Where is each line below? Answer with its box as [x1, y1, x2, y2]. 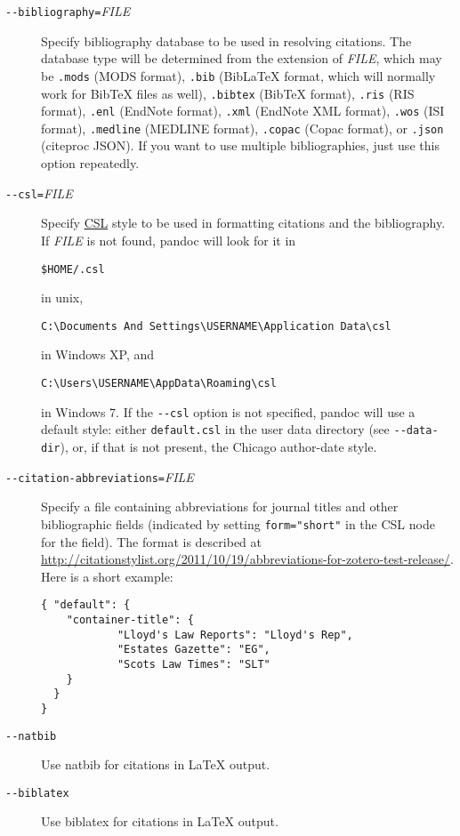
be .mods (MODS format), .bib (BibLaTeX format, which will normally [41, 66, 436, 84]
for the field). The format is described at [41, 532, 262, 551]
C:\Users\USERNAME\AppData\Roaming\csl [41, 377, 277, 390]
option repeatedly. [41, 154, 140, 173]
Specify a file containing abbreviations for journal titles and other [41, 497, 399, 516]
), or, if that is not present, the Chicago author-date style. [60, 437, 377, 455]
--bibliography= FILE [5, 2, 131, 20]
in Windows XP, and [41, 345, 155, 364]
